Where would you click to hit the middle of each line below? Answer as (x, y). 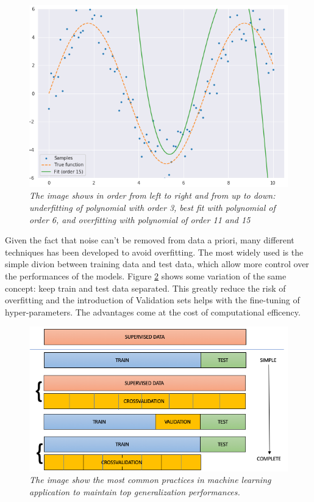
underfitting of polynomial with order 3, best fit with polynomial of (152, 208)
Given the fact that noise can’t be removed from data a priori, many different (150, 240)
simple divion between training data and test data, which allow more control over (157, 264)
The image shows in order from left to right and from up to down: (152, 195)
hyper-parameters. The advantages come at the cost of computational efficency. (153, 312)
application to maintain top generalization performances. (135, 491)
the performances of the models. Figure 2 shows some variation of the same (146, 276)
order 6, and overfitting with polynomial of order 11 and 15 (140, 219)
